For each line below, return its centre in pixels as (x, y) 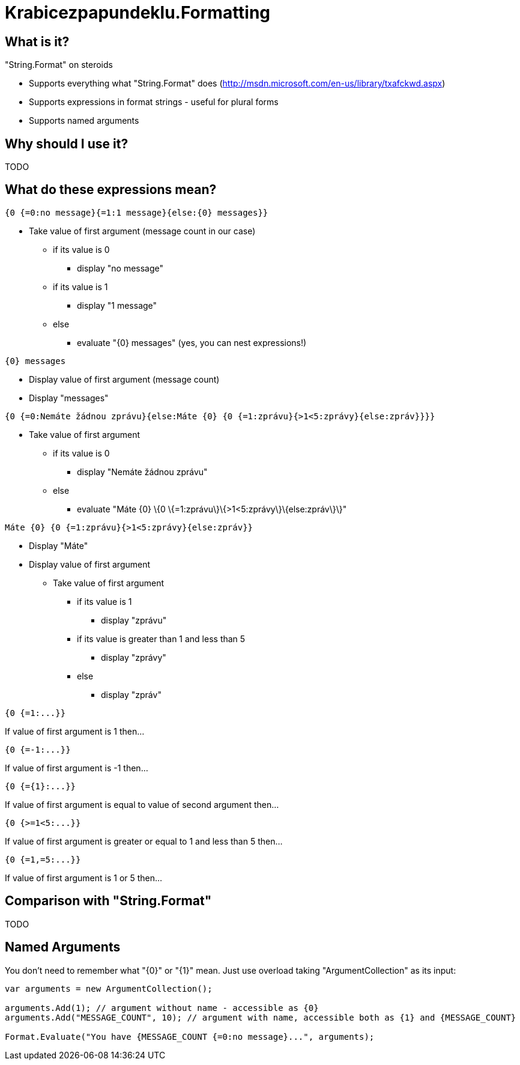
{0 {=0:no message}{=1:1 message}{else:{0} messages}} (137, 212)
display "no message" (120, 268)
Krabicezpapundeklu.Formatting (138, 13)
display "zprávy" (134, 657)
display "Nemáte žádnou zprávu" (142, 472)
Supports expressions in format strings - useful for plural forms (154, 102)
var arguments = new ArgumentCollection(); (109, 988)
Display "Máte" (59, 545)
